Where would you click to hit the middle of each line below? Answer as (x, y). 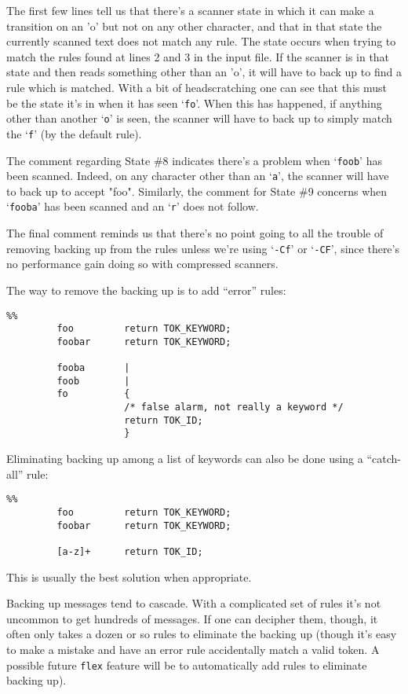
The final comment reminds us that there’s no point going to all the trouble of (195, 233)
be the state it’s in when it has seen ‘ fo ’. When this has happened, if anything (194, 103)
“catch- (384, 459)
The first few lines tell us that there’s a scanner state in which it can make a (190, 10)
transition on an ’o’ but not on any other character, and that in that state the (194, 26)
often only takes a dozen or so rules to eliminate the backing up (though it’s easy (202, 634)
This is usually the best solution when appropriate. (129, 576)
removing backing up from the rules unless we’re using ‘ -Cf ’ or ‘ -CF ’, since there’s (203, 248)
